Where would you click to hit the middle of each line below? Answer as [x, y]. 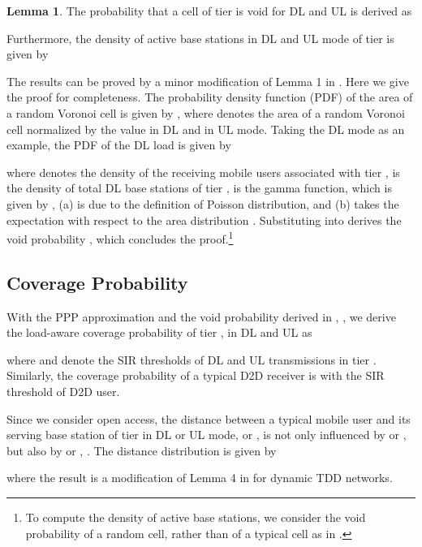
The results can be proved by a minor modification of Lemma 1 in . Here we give [208, 81]
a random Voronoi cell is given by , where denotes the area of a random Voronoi [206, 112]
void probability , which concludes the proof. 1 [120, 237]
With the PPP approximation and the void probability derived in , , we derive [201, 316]
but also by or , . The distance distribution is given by [142, 450]
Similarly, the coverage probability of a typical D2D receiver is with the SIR [196, 375]
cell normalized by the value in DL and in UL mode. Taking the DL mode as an [206, 129]
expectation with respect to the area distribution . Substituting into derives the [204, 220]
